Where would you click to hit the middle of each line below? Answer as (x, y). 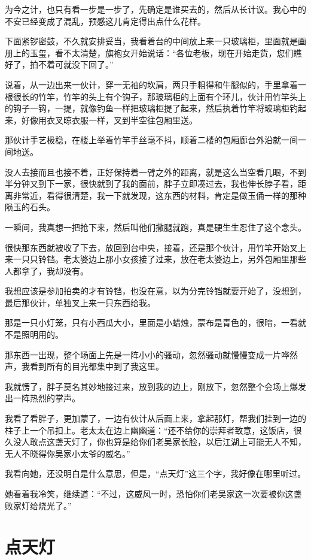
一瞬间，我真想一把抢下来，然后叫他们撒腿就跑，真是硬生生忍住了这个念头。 (155, 227)
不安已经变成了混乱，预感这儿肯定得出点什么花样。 (105, 21)
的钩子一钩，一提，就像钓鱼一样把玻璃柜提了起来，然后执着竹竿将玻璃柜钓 (151, 108)
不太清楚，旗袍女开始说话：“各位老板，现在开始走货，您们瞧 (182, 52)
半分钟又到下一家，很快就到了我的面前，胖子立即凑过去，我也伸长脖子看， (151, 184)
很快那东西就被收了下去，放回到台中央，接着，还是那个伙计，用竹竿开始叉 (151, 247)
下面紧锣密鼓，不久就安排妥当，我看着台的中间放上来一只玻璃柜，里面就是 (151, 41)
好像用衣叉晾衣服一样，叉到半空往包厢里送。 (109, 119)
